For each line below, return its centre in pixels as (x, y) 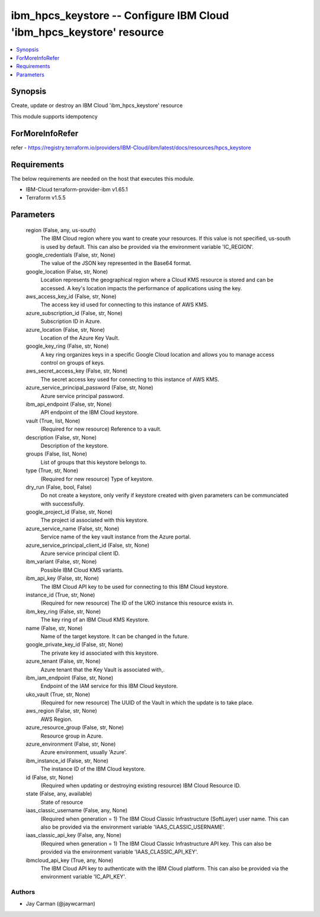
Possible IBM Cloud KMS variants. (82, 570)
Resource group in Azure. (72, 736)
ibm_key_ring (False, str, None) (63, 611)
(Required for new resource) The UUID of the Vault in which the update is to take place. (147, 703)
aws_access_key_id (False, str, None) (71, 296)
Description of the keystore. (75, 445)
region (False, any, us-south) (61, 230)
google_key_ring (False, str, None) (67, 346)
